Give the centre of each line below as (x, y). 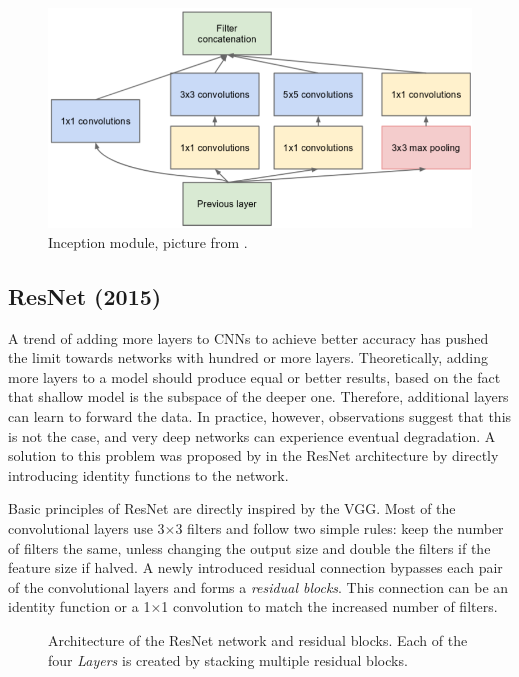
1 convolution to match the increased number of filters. (329, 606)
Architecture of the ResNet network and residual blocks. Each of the (258, 639)
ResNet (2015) (85, 295)
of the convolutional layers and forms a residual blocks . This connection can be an (258, 586)
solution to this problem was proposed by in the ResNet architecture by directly (253, 455)
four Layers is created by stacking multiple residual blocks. (228, 659)
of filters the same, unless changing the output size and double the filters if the (249, 547)
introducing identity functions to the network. (148, 474)
